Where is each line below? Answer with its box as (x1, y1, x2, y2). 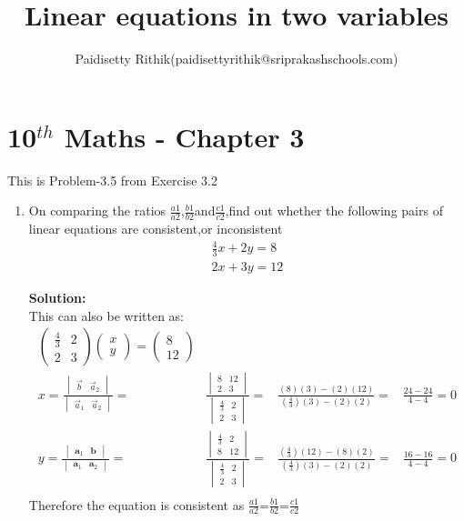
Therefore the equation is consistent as (28, 495, 245, 514)
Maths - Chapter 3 (64, 117, 305, 155)
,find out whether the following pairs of (225, 201, 443, 220)
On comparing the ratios (28, 201, 166, 220)
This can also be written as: (28, 306, 184, 325)
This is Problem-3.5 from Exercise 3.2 (7, 170, 217, 189)
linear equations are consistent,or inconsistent (28, 219, 283, 238)
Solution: (28, 288, 86, 307)
